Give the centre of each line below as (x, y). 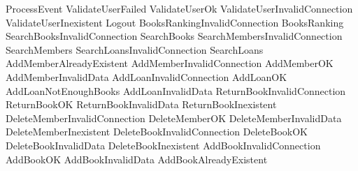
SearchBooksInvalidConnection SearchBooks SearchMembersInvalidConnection (174, 36)
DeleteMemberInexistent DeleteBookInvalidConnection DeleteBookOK (157, 132)
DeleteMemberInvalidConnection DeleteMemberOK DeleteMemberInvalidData (174, 118)
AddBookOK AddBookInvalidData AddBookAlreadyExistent (137, 159)
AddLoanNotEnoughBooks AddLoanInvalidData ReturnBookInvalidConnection (176, 90)
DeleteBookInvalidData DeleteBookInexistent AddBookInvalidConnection (163, 145)
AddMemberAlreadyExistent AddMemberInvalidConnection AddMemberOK (170, 63)
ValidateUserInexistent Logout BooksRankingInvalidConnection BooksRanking (175, 22)
